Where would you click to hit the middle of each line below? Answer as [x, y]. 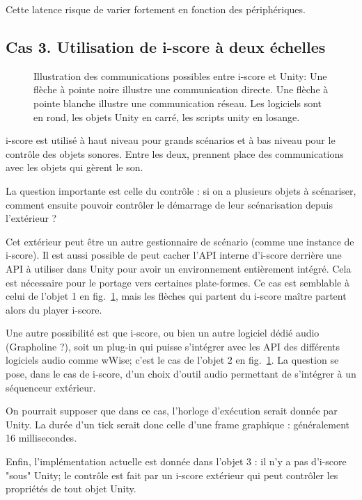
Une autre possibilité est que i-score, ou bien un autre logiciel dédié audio [163, 333]
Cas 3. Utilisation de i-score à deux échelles [166, 46]
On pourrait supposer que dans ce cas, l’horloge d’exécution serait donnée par [172, 411]
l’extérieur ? [31, 218]
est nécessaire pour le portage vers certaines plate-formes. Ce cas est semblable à [178, 282]
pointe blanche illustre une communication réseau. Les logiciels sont [178, 103]
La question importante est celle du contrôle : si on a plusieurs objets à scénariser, [181, 190]
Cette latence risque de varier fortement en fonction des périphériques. [156, 9]
